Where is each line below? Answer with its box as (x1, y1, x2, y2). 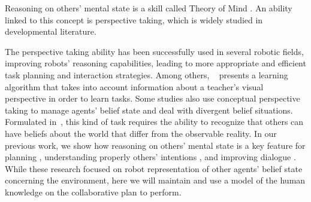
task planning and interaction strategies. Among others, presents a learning (5, 68, 288, 81)
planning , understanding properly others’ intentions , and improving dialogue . (5, 151, 296, 163)
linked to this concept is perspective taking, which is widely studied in (5, 13, 263, 26)
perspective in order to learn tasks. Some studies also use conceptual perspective (5, 92, 300, 105)
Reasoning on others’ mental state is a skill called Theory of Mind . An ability (5, 2, 292, 14)
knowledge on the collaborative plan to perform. (5, 185, 182, 198)
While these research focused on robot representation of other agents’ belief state (5, 162, 303, 175)
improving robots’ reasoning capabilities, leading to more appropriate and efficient (5, 57, 306, 69)
